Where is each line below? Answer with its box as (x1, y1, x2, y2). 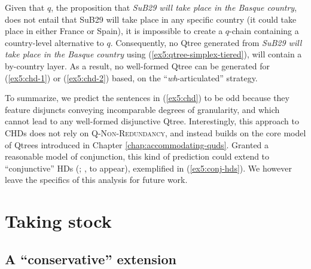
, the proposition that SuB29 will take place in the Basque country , (51, 1, 297, 13)
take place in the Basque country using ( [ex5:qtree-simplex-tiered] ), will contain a (5, 48, 302, 60)
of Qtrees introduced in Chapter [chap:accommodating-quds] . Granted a (5, 138, 269, 151)
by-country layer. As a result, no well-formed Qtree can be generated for (5, 59, 270, 72)
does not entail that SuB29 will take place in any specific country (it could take (5, 13, 297, 25)
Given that (5, 1, 45, 13)
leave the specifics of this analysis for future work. (5, 173, 188, 186)
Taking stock (5, 209, 112, 233)
